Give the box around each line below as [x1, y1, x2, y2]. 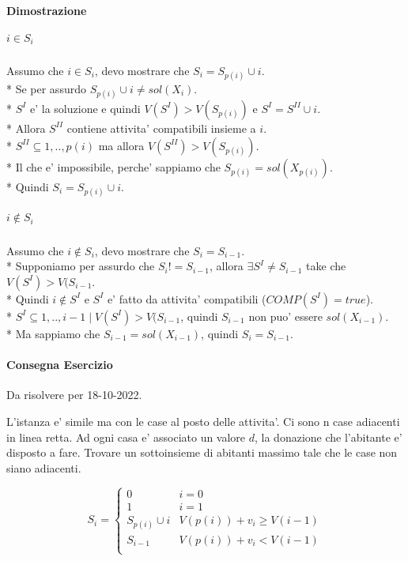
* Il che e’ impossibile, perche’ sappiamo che [6, 158, 221, 175]
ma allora [98, 137, 145, 153]
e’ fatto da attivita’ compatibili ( [107, 290, 266, 307]
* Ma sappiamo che [6, 325, 100, 341]
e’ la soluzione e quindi [30, 100, 141, 116]
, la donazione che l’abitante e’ [255, 428, 402, 445]
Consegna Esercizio [6, 356, 113, 373]
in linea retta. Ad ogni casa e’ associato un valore [6, 428, 246, 445]
